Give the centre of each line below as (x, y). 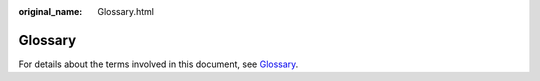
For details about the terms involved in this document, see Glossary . (158, 64)
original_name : (50, 11)
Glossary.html (126, 11)
